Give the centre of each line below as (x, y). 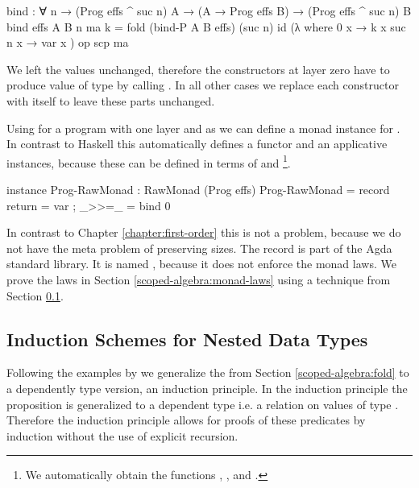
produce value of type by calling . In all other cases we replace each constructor (203, 85)
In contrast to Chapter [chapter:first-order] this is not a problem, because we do (204, 232)
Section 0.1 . (35, 295)
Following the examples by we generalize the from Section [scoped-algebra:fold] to (208, 372)
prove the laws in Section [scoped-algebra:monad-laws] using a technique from (199, 279)
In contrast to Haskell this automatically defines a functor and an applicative (197, 144)
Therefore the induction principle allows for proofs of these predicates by (186, 420)
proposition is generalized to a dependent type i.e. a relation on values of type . (203, 404)
